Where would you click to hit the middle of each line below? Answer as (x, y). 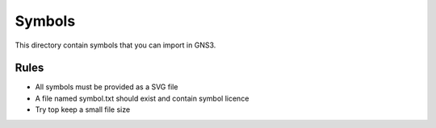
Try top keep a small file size (83, 109)
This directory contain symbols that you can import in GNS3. (115, 45)
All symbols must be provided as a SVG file (107, 87)
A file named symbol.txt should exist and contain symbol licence (142, 98)
